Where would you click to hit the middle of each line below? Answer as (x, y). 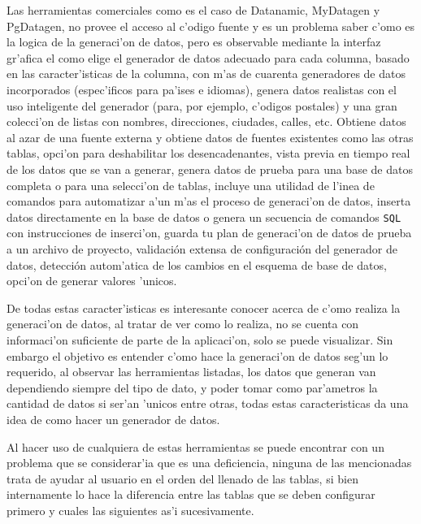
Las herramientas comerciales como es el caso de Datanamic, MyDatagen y (193, 10)
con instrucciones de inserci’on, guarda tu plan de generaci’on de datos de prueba (209, 233)
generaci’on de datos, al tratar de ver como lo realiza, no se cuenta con (183, 324)
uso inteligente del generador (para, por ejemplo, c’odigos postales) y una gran (202, 105)
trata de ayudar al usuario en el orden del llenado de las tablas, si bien (182, 478)
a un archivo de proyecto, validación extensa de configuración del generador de (202, 248)
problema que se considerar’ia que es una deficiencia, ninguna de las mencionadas (209, 463)
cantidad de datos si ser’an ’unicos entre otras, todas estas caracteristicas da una (208, 403)
